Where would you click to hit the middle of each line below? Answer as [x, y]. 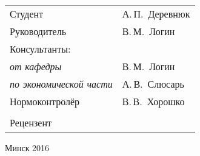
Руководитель [38, 31]
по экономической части [61, 84]
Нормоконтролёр [45, 101]
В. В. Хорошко [153, 101]
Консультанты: [40, 49]
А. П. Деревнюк [156, 14]
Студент [27, 14]
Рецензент [31, 122]
